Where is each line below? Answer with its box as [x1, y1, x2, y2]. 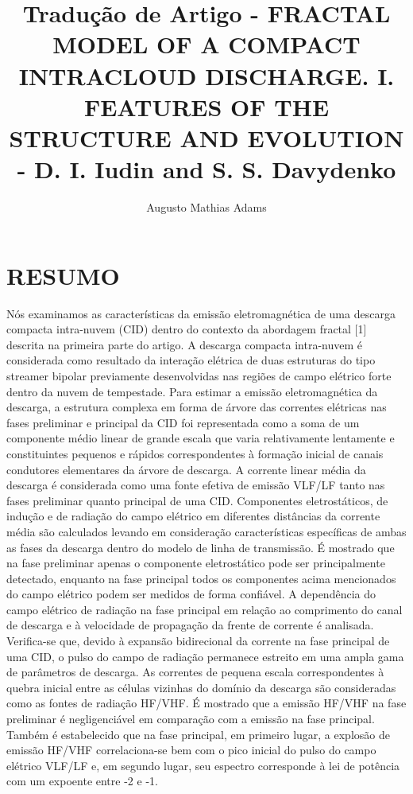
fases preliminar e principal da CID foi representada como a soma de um [6, 414, 360, 430]
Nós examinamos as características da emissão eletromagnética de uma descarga [6, 305, 396, 321]
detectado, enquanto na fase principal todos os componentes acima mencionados [6, 570, 396, 586]
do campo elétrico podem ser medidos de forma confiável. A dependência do [6, 586, 376, 602]
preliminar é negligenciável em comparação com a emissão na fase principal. [6, 710, 375, 727]
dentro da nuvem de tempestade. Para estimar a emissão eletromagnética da [6, 383, 378, 399]
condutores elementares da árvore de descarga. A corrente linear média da [6, 461, 366, 477]
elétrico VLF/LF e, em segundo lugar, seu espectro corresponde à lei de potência [6, 757, 400, 773]
